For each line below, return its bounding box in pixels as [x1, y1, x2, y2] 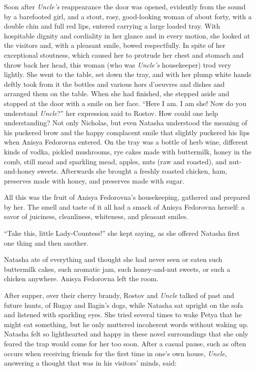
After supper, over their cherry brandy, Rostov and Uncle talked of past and [4, 290, 234, 300]
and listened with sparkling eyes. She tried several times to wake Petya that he [4, 309, 242, 320]
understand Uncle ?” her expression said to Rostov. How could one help [4, 108, 218, 118]
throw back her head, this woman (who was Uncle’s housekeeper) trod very [4, 59, 231, 70]
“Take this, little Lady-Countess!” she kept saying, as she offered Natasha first [4, 228, 240, 238]
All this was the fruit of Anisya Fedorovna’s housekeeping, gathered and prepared [4, 192, 250, 202]
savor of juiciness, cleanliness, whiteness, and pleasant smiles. [4, 211, 189, 222]
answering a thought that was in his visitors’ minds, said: [4, 358, 177, 368]
